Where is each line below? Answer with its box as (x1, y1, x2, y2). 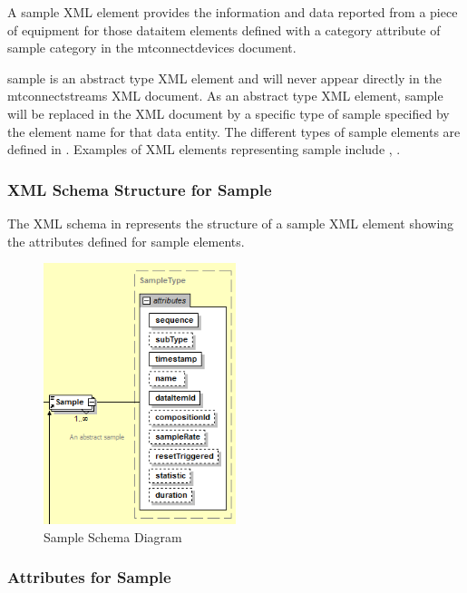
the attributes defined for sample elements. (7, 231, 245, 250)
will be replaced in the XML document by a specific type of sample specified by (7, 103, 450, 122)
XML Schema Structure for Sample (7, 178, 272, 200)
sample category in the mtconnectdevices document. (7, 38, 297, 57)
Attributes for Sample (7, 566, 171, 588)
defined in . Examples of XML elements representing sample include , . (7, 140, 401, 159)
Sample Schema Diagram (44, 527, 182, 546)
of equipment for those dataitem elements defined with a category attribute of (7, 20, 441, 39)
